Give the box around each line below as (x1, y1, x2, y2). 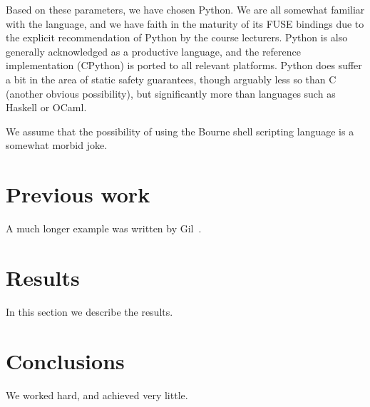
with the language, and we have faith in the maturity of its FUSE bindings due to (6, 16, 364, 31)
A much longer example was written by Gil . (6, 221, 202, 236)
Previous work (6, 180, 150, 209)
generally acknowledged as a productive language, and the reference (6, 43, 302, 58)
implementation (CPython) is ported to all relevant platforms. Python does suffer (6, 58, 362, 73)
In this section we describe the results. (6, 304, 173, 319)
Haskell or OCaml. (6, 100, 87, 115)
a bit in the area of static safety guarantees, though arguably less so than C (6, 71, 336, 86)
